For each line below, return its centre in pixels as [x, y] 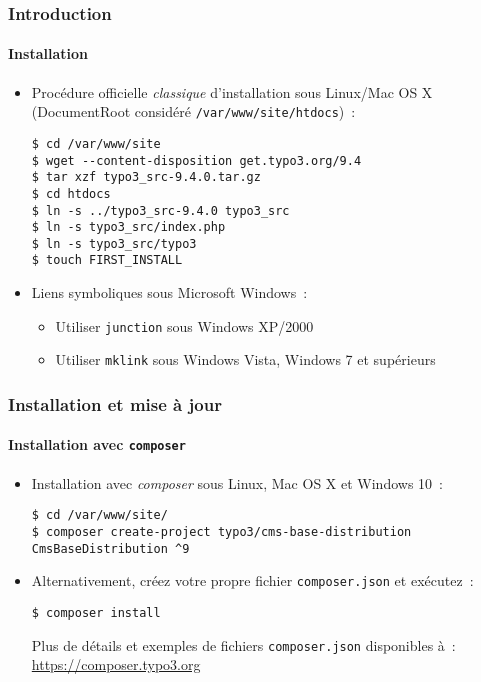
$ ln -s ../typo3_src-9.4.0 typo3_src [160, 210]
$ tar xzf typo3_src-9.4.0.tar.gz [146, 177]
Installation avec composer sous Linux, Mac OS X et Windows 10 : [237, 482]
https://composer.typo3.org [116, 664]
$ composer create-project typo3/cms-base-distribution [221, 532]
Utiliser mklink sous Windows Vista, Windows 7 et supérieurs [245, 359]
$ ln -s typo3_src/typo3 [114, 243]
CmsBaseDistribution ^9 [110, 548]
